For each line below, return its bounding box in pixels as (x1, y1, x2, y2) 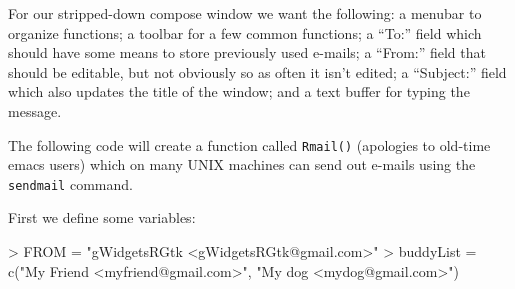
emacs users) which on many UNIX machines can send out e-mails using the (8, 154, 476, 175)
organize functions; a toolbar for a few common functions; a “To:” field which (8, 22, 482, 43)
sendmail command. (8, 173, 133, 194)
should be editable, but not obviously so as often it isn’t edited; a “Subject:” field (8, 61, 507, 82)
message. (8, 100, 62, 121)
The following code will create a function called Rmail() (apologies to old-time (8, 134, 491, 155)
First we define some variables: (8, 207, 196, 228)
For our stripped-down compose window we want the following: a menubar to (8, 3, 482, 23)
